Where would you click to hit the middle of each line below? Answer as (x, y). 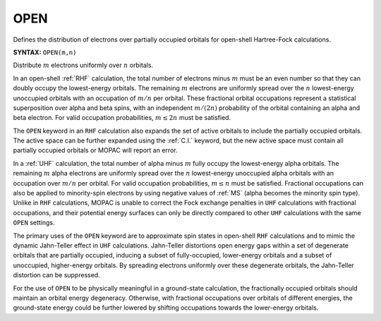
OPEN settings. (34, 223)
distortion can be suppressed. (56, 275)
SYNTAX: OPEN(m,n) (45, 52)
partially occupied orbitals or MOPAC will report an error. (95, 150)
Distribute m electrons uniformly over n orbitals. (83, 65)
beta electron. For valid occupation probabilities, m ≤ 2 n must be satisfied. (122, 118)
